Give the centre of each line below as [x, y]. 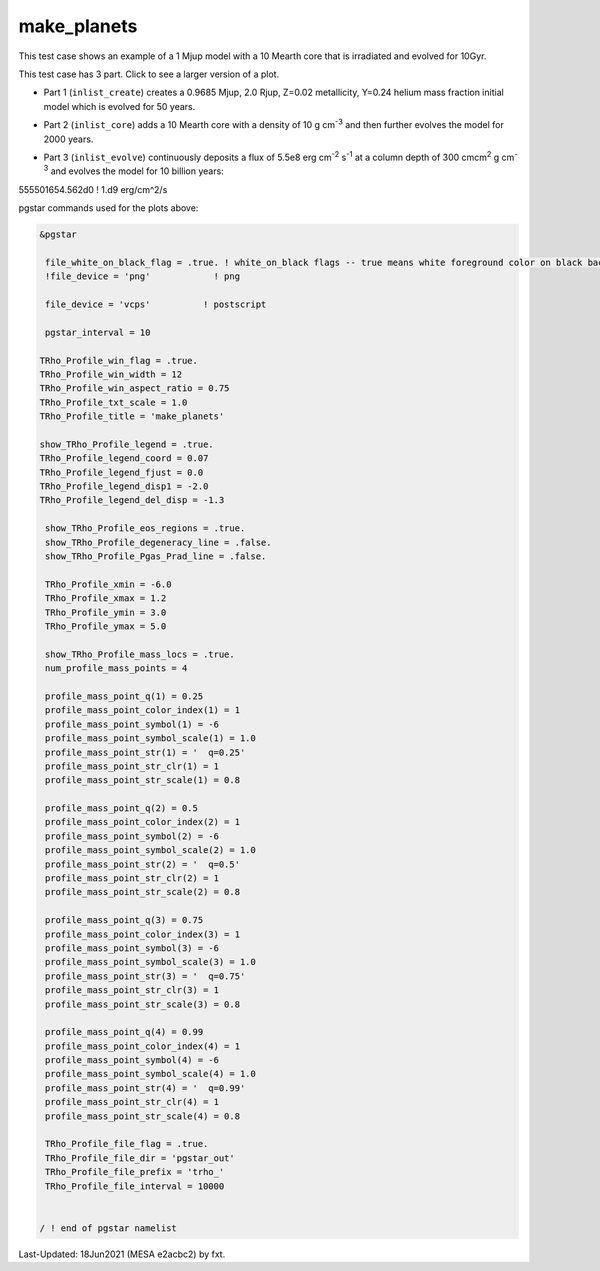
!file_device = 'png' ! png [142, 276]
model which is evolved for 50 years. [119, 106]
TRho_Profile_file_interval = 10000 [135, 1186]
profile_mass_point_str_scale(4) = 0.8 [142, 1116]
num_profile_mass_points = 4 [116, 668]
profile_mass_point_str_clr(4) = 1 [132, 1102]
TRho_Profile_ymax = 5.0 [106, 626]
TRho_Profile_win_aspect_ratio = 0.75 [134, 388]
